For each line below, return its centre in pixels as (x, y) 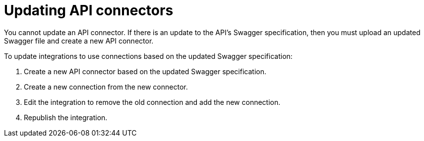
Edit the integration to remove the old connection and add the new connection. (152, 102)
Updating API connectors (89, 10)
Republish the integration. (66, 117)
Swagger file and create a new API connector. (79, 41)
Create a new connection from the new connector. (106, 87)
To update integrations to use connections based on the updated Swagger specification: (148, 56)
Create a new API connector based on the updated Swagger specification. (145, 71)
